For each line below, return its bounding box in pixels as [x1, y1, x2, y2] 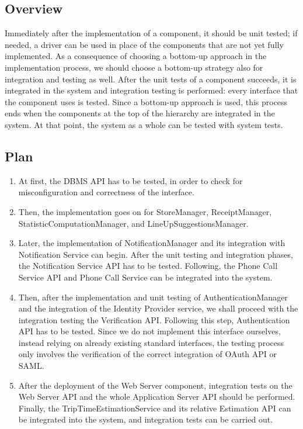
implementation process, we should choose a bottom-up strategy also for [5, 61, 263, 73]
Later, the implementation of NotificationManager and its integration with [18, 237, 285, 249]
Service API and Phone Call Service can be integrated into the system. [18, 271, 273, 283]
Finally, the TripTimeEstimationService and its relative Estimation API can [18, 402, 291, 414]
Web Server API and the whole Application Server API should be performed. [18, 390, 295, 403]
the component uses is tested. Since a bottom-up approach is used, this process [5, 95, 288, 108]
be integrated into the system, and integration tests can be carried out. [18, 413, 273, 425]
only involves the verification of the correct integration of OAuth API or [18, 348, 277, 360]
